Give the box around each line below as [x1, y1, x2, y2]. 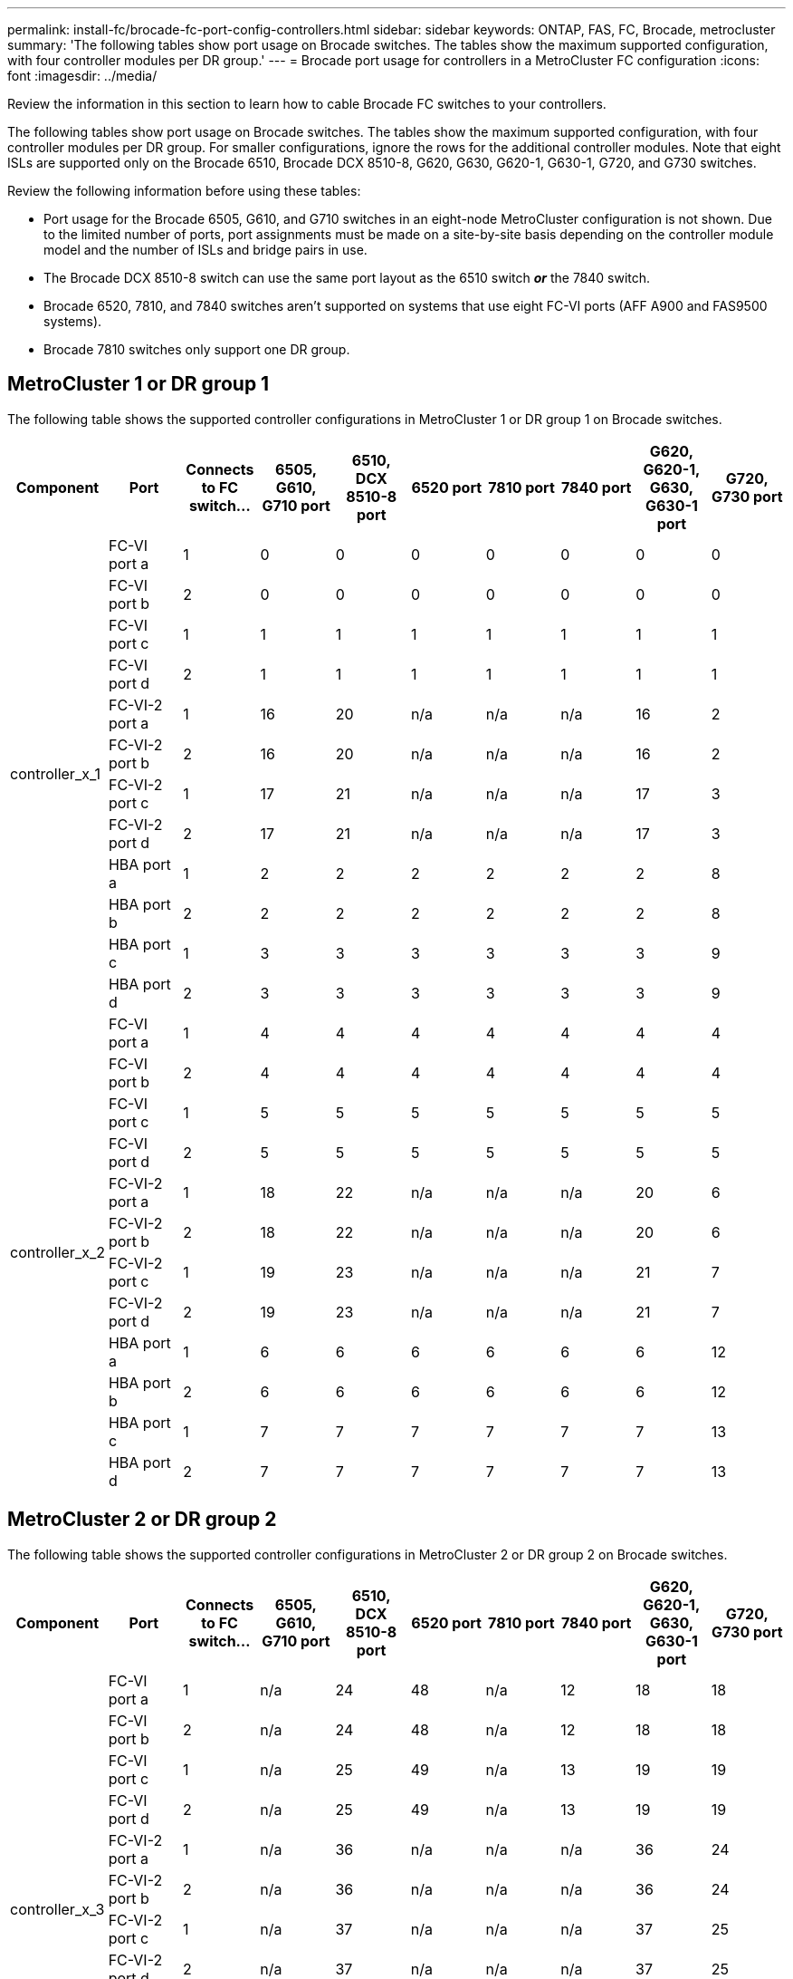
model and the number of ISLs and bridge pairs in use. [43, 242, 368, 257]
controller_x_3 [10, 1899, 105, 1918]
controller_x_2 [10, 1242, 105, 1261]
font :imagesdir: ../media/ [7, 68, 158, 83]
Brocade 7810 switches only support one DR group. [43, 342, 350, 357]
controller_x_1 [10, 764, 100, 783]
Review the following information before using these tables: [7, 183, 361, 198]
